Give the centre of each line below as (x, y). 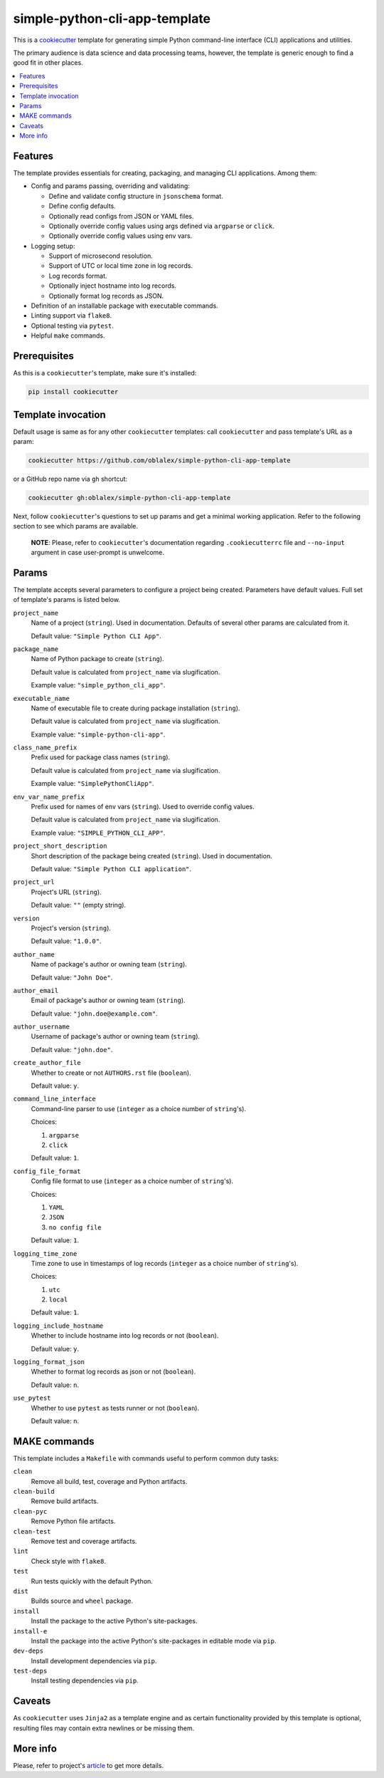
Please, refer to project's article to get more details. (88, 1765)
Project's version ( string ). (71, 928)
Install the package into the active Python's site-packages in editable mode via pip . (154, 1641)
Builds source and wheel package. (82, 1601)
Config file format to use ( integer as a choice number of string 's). (132, 1181)
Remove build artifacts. (65, 1501)
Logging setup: (53, 246)
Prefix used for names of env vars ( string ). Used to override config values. (143, 807)
